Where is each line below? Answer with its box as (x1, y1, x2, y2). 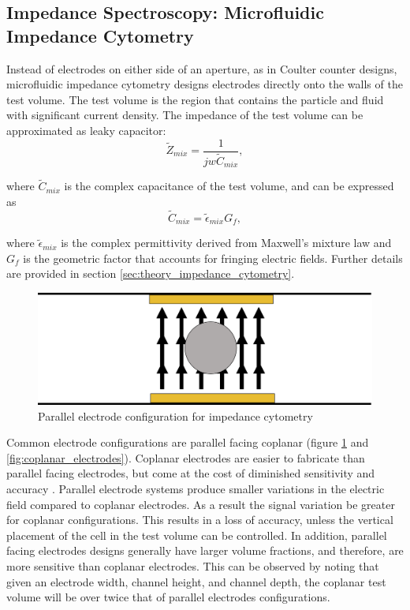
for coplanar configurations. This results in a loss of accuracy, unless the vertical (6, 511, 393, 528)
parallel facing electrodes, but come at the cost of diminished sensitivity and (6, 465, 375, 481)
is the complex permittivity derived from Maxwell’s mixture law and (61, 234, 392, 251)
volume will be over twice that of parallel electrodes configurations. (6, 589, 330, 605)
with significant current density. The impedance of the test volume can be (6, 107, 363, 123)
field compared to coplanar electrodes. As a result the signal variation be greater (6, 496, 395, 512)
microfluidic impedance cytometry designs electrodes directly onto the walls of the (6, 76, 403, 92)
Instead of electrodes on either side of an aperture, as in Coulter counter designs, (6, 60, 397, 77)
